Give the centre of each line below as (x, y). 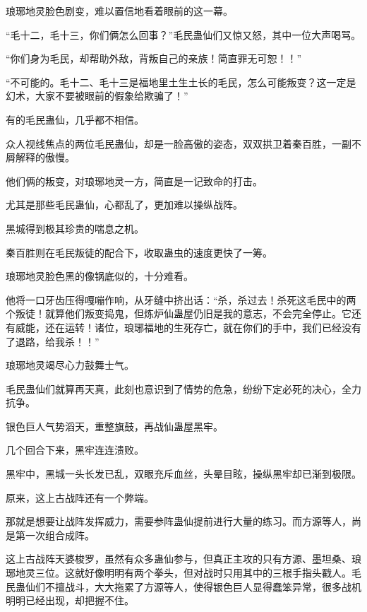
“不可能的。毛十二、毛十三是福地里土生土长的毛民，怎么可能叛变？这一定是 (181, 82)
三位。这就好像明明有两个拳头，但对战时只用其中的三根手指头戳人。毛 (198, 573)
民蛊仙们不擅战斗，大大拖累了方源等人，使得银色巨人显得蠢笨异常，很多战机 (183, 586)
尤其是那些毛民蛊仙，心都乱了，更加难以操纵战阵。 (124, 205)
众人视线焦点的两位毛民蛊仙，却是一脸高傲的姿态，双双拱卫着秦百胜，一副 (179, 143)
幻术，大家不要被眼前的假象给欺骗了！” (97, 96)
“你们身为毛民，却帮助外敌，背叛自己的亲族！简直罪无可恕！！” (154, 58)
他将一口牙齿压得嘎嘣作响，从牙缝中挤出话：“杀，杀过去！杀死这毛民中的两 (181, 299)
